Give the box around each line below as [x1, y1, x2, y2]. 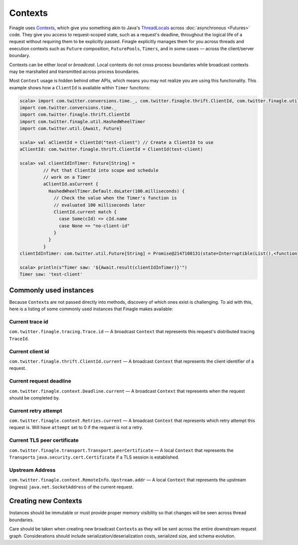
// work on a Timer [43, 174, 91, 180]
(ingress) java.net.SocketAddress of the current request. [9, 484, 134, 490]
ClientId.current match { [54, 209, 117, 214]
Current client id [9, 348, 50, 355]
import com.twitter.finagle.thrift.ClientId [19, 112, 130, 118]
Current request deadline [9, 378, 72, 385]
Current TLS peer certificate [9, 437, 79, 444]
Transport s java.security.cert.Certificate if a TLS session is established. [9, 454, 180, 460]
